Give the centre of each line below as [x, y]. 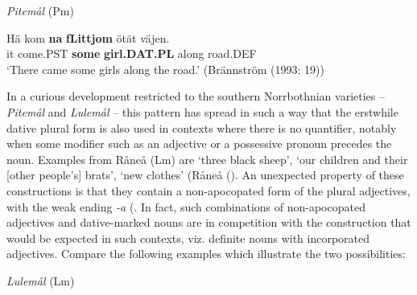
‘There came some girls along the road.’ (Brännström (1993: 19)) [165, 69]
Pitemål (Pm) [40, 10]
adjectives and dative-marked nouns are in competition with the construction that [209, 222]
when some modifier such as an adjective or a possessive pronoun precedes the [199, 143]
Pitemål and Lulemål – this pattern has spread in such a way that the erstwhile [202, 111]
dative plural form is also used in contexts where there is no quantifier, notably [202, 127]
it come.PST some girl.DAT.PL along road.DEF [132, 53]
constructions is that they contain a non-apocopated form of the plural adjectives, [208, 190]
